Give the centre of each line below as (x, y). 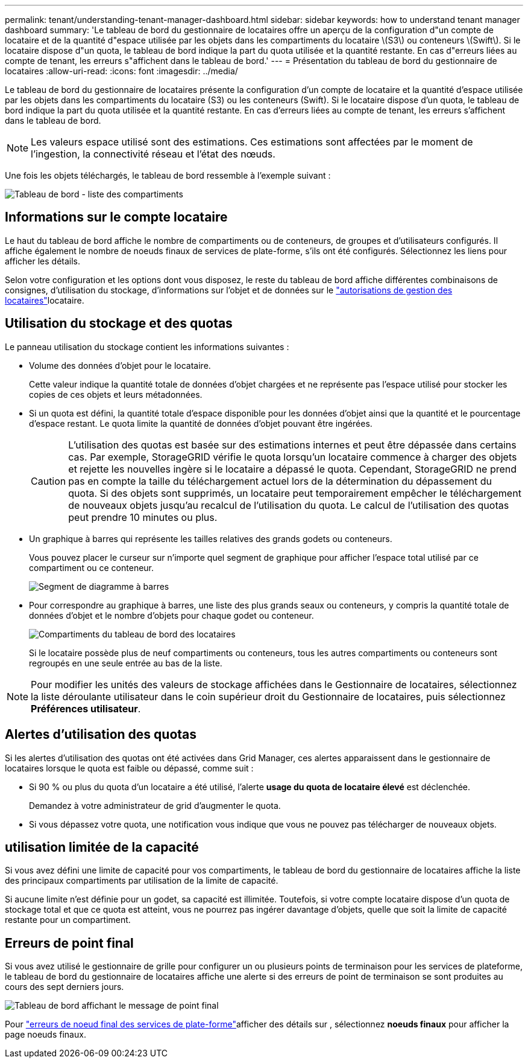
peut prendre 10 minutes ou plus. (143, 517)
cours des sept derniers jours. (64, 987)
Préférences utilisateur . (86, 708)
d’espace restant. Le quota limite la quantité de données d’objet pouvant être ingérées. (201, 423)
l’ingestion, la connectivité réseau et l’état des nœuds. (153, 154)
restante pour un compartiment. (68, 920)
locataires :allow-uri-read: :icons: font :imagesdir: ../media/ (121, 71)
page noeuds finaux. (46, 1035)
